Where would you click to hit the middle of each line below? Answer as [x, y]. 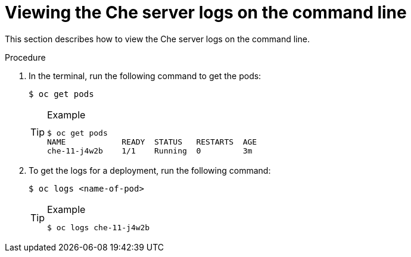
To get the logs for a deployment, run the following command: [150, 170]
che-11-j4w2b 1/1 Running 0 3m [150, 151]
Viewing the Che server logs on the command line [206, 12]
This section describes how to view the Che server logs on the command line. [157, 39]
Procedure [25, 57]
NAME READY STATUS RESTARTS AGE [152, 142]
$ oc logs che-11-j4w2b [99, 227]
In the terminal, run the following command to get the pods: [145, 76]
